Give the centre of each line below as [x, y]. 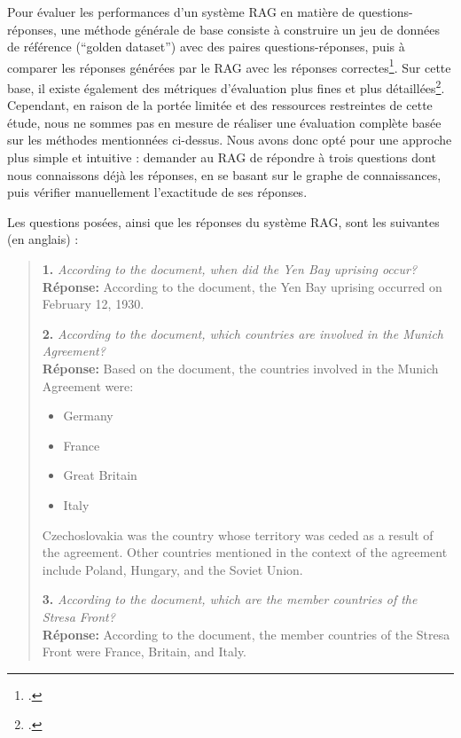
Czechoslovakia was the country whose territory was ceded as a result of [238, 534]
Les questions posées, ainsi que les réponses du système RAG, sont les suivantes [223, 221]
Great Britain [100, 475]
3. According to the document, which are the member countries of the [230, 599]
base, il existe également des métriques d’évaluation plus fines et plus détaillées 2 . [226, 86]
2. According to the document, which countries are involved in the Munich [242, 333]
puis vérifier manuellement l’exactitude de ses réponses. [157, 192]
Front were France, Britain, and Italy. [145, 652]
